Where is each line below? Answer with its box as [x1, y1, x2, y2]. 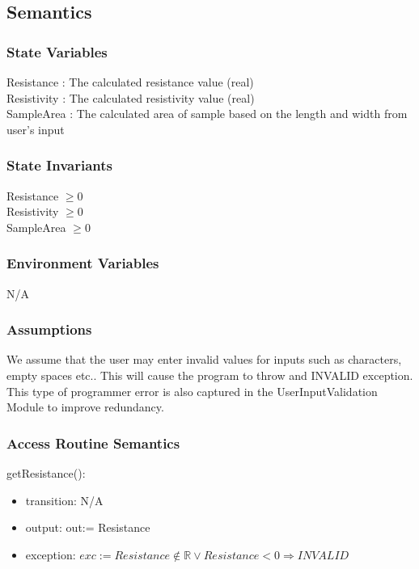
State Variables [6, 41, 108, 61]
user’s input [6, 120, 65, 137]
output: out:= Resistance [25, 519, 150, 536]
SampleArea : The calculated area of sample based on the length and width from [6, 105, 408, 122]
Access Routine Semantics [6, 432, 180, 453]
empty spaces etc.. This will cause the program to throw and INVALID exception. [6, 367, 413, 383]
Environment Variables [6, 253, 159, 273]
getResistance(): [6, 465, 86, 481]
